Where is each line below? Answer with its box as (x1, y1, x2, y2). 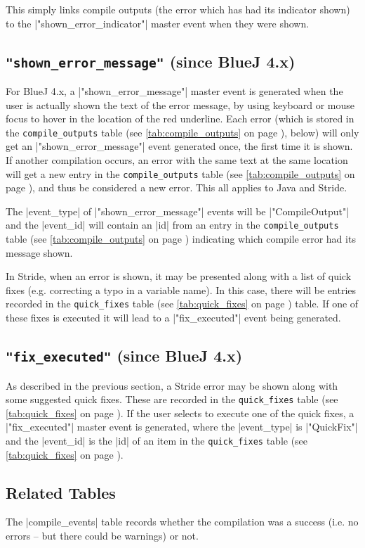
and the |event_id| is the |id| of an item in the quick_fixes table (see (6, 433, 308, 447)
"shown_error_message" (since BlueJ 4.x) (6, 50, 296, 72)
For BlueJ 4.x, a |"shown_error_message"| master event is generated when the (6, 83, 343, 98)
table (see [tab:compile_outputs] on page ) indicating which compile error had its (6, 231, 356, 246)
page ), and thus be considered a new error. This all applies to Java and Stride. (6, 180, 347, 195)
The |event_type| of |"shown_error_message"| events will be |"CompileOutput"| (6, 203, 350, 218)
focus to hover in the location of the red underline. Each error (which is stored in (6, 111, 354, 126)
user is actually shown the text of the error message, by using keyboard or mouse (6, 97, 354, 112)
